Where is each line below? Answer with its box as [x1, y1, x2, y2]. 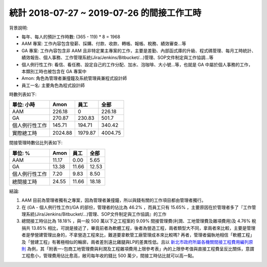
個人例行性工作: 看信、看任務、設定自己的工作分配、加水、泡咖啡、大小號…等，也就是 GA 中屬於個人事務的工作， [21, 61, 253, 67]
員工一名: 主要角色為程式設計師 [21, 82, 85, 88]
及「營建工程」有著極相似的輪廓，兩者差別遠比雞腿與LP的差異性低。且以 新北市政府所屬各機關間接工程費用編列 [21, 239, 249, 245]
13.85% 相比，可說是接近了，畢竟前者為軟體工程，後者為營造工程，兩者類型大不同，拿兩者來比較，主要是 [31, 225, 247, 231]
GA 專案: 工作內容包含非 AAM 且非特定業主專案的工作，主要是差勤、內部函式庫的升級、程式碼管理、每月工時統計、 [21, 48, 256, 53]
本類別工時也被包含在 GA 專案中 [21, 68, 87, 74]
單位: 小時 [12, 102, 35, 108]
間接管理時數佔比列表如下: [9, 140, 63, 146]
